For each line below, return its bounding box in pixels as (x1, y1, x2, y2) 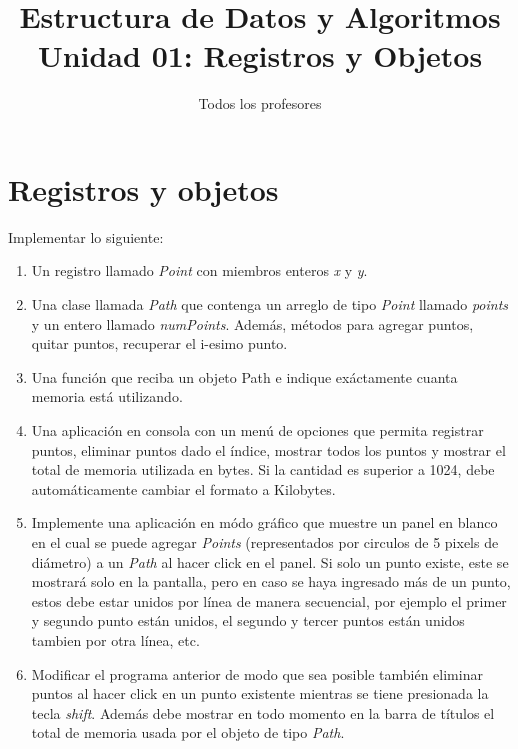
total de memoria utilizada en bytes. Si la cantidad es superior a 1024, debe (31, 459, 495, 480)
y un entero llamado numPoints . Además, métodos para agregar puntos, (31, 313, 474, 334)
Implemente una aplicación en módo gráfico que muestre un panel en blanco (31, 512, 498, 533)
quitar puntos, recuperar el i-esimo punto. (31, 333, 288, 354)
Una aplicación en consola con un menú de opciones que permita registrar (31, 420, 484, 440)
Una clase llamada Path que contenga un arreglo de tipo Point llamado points (31, 294, 509, 315)
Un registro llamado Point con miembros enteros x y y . (31, 260, 368, 281)
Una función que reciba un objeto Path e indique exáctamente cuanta (31, 366, 458, 387)
